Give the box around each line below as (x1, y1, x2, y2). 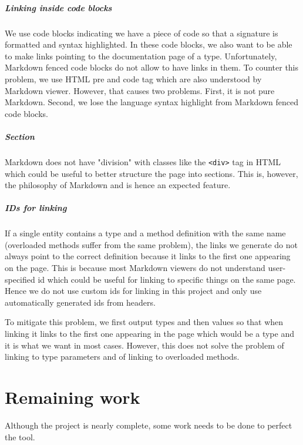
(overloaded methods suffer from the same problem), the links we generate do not (5, 238, 298, 250)
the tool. (5, 430, 35, 443)
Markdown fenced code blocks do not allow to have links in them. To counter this (5, 61, 299, 73)
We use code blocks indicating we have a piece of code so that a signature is (5, 26, 278, 39)
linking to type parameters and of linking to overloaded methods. (5, 350, 240, 363)
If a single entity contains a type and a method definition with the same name (5, 227, 286, 239)
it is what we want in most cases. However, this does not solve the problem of (5, 339, 284, 351)
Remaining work (5, 385, 140, 409)
